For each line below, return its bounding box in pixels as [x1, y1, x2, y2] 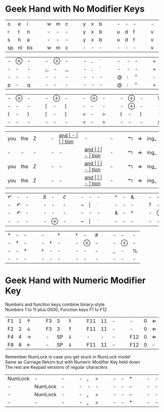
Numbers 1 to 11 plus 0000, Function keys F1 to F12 [5, 307, 107, 313]
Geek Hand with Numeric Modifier [5, 275, 146, 286]
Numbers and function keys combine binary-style [5, 301, 105, 308]
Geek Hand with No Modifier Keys [5, 3, 145, 15]
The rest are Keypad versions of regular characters [5, 364, 108, 370]
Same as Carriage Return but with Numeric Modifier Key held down [5, 359, 141, 365]
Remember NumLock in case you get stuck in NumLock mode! [5, 354, 131, 360]
